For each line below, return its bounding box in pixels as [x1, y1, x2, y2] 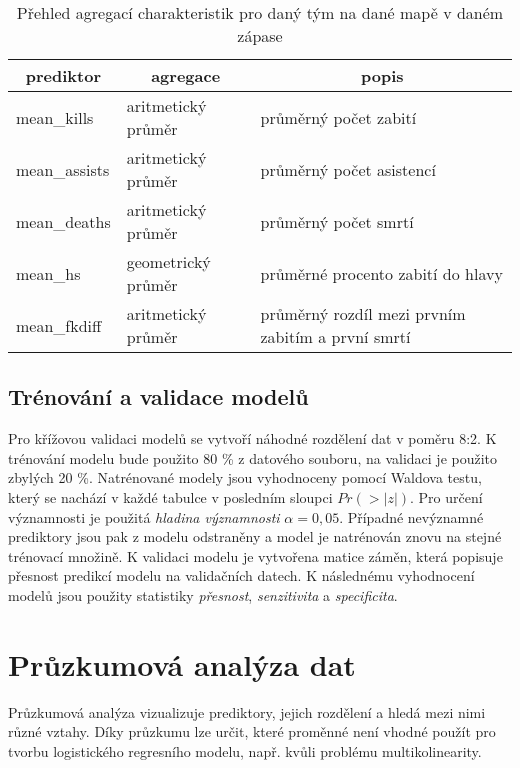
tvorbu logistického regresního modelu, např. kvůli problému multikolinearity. [8, 740, 482, 761]
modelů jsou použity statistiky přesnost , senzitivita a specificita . [8, 584, 398, 605]
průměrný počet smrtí [260, 209, 414, 233]
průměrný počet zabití [260, 105, 417, 129]
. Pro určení [410, 486, 483, 507]
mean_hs [16, 261, 81, 285]
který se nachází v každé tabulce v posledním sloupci [8, 486, 333, 507]
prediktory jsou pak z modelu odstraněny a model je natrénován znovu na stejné [8, 526, 502, 547]
